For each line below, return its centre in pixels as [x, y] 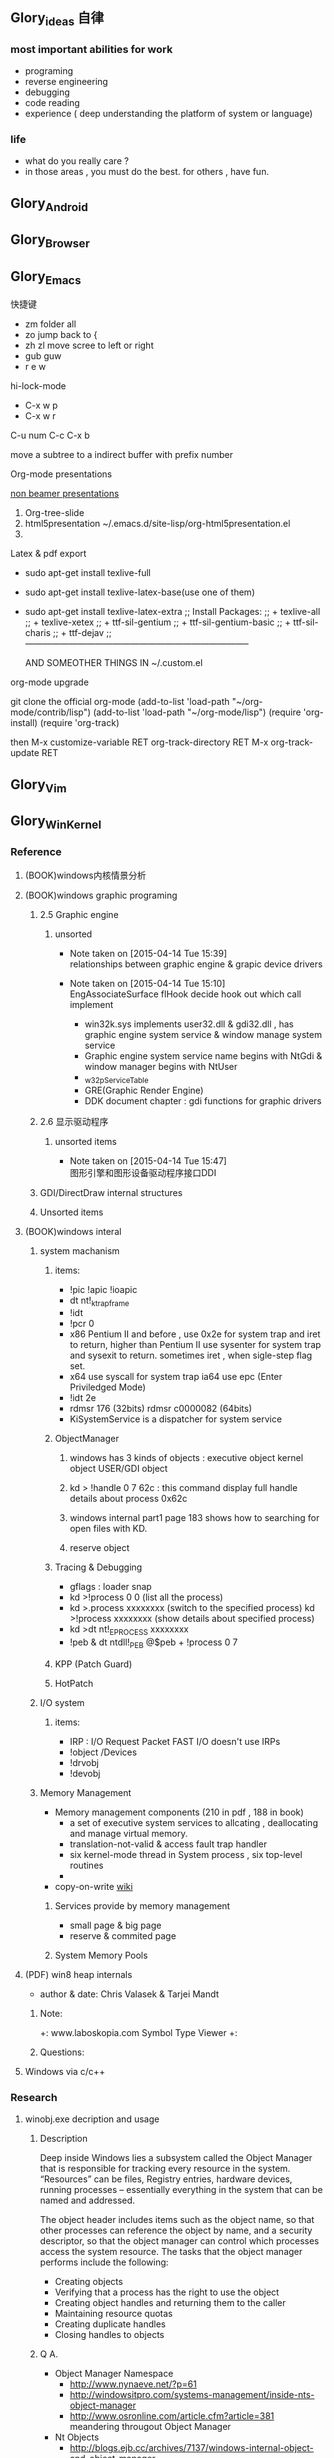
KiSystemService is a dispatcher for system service [176, 1419]
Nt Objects [77, 2437]
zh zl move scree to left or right [89, 345]
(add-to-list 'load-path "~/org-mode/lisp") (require [197, 712]
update [25, 753]
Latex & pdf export [48, 554]
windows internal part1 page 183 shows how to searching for [194, 1518]
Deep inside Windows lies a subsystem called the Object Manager [176, 2158]
